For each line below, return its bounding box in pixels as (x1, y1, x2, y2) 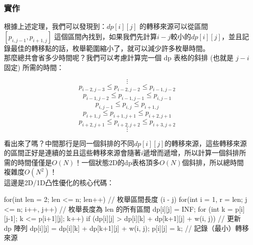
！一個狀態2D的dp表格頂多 (74, 157, 160, 167)
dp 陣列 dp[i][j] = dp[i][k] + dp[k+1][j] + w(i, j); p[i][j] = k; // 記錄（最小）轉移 (4, 222, 249, 233)
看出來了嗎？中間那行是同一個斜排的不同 (4, 138, 134, 148)
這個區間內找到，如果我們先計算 (54, 31, 157, 41)
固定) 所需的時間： (4, 62, 64, 72)
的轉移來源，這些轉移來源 (164, 138, 247, 148)
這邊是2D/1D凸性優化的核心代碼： (4, 177, 114, 188)
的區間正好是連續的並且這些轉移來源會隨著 (4, 147, 141, 158)
